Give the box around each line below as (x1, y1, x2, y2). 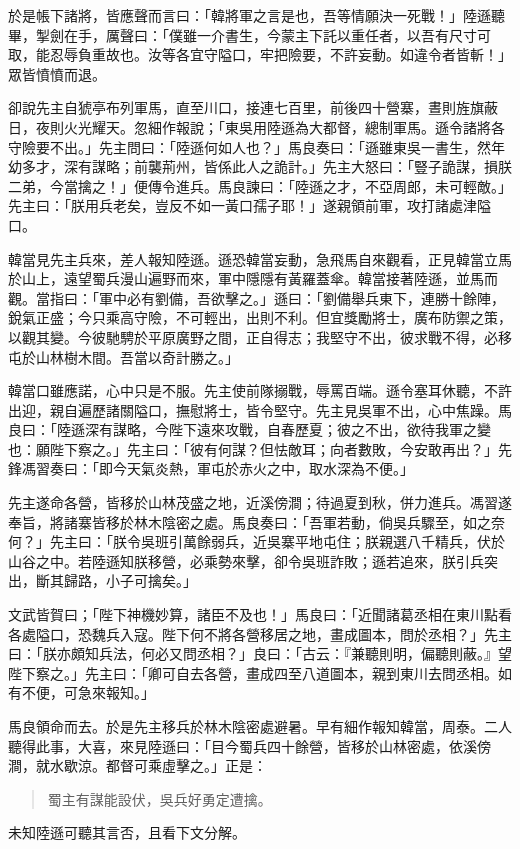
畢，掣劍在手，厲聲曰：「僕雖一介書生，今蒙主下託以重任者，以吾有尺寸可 (8, 24, 491, 45)
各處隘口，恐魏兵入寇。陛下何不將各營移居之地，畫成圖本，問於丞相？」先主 (8, 623, 512, 644)
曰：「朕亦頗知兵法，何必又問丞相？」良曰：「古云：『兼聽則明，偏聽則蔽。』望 (8, 643, 512, 664)
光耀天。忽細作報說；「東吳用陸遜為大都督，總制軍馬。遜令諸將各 (77, 116, 505, 137)
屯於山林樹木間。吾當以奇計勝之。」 (8, 346, 239, 367)
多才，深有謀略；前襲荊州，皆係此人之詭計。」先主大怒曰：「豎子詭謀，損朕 (21, 156, 512, 177)
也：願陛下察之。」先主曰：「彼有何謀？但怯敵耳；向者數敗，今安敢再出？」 (8, 438, 498, 459)
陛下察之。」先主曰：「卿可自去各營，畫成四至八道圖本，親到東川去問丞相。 (8, 662, 498, 683)
